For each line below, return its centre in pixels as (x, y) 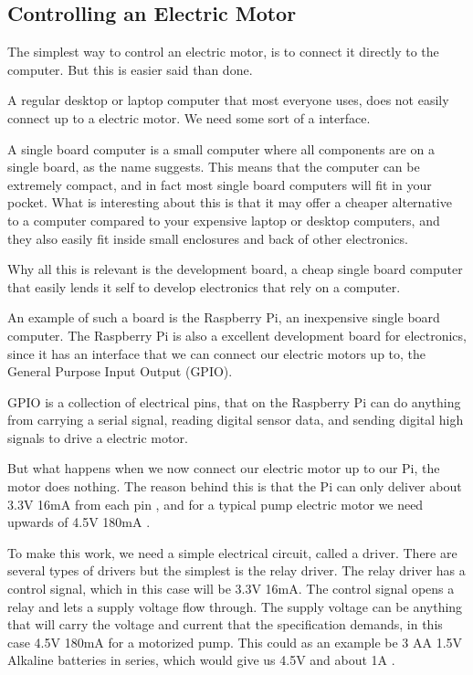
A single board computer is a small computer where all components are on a (221, 148)
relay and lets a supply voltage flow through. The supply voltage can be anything (235, 606)
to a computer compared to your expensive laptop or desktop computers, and (224, 220)
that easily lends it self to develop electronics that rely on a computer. (204, 286)
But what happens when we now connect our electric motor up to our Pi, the (224, 468)
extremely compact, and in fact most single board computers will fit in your (220, 184)
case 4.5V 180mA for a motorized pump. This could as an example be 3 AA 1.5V (235, 642)
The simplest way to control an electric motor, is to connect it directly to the (223, 52)
